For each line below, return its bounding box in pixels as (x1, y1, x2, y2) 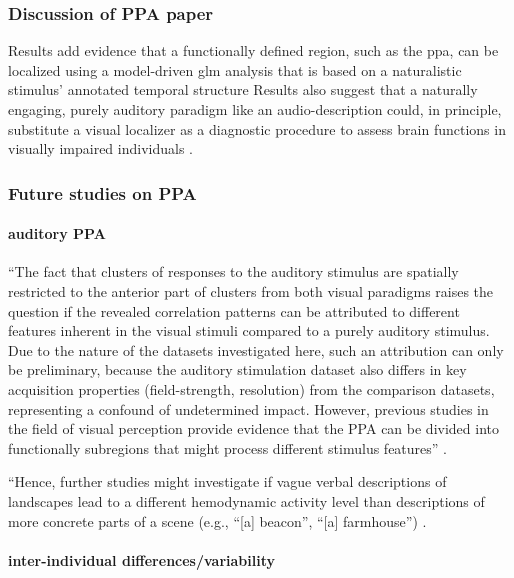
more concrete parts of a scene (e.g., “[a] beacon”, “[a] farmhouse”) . (8, 510, 427, 531)
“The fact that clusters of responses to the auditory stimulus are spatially (8, 261, 459, 282)
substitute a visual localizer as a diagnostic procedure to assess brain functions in (8, 118, 506, 139)
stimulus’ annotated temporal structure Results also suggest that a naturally (8, 79, 478, 100)
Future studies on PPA (8, 180, 197, 205)
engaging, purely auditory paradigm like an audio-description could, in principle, (8, 99, 502, 119)
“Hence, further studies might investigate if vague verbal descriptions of (8, 471, 447, 492)
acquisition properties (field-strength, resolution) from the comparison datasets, (8, 378, 495, 399)
